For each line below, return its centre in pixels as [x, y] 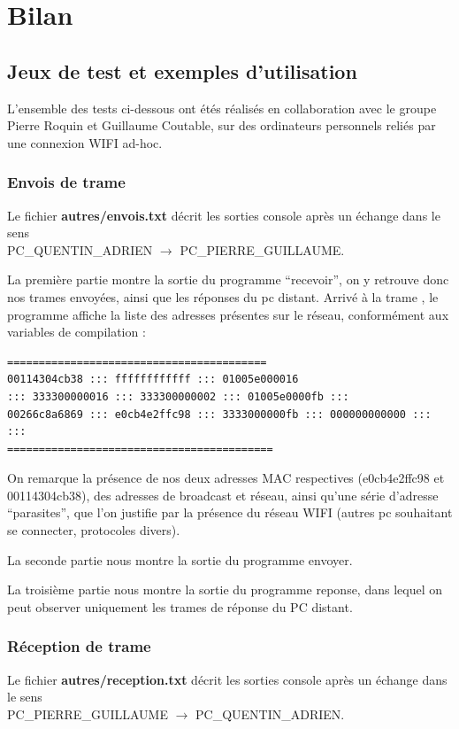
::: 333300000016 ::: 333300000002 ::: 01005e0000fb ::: [178, 396]
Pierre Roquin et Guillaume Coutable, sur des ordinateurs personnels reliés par [222, 125]
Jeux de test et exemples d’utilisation [182, 70]
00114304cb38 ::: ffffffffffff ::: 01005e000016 [153, 380]
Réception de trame [79, 646]
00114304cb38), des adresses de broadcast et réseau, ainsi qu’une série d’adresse [223, 495]
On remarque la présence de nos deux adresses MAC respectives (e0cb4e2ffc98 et [226, 478]
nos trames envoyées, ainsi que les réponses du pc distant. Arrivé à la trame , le [223, 296]
